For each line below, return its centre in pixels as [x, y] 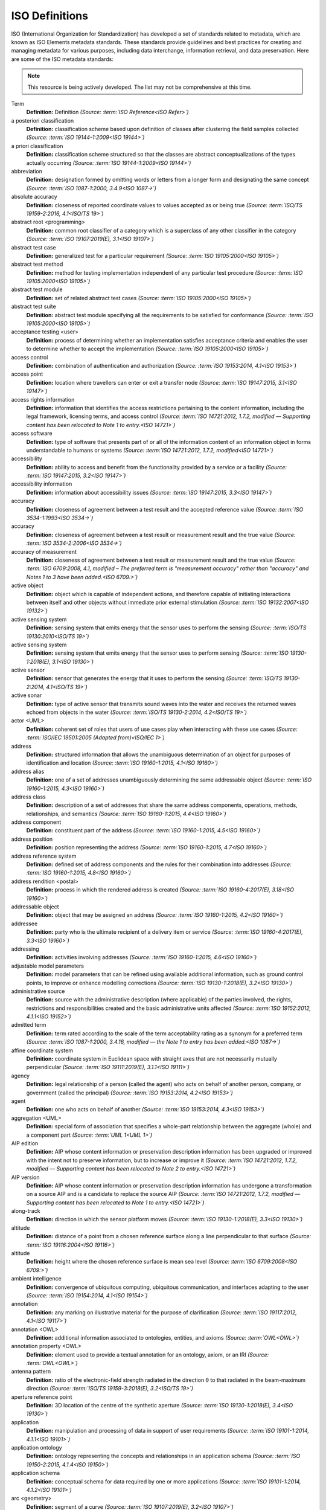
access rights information [43, 399]
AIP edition [25, 1143]
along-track [26, 1211]
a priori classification [37, 146]
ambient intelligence [36, 1279]
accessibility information [42, 484]
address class [28, 797]
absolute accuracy [34, 197]
